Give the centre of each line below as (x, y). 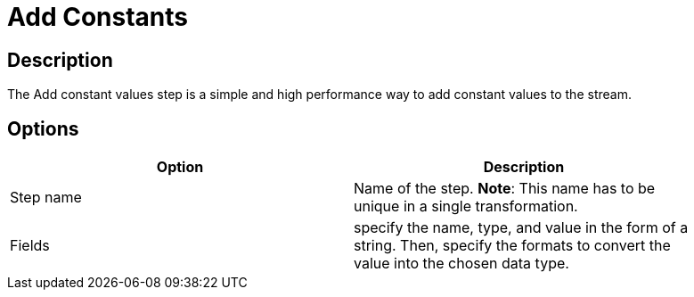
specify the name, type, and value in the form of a (521, 228)
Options (43, 128)
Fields (30, 246)
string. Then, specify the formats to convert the (512, 246)
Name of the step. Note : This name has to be (505, 189)
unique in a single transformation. (466, 206)
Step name (46, 198)
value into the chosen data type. (461, 264)
